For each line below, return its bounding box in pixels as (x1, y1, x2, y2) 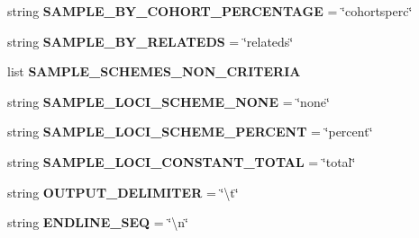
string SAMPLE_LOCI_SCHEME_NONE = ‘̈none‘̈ (7, 92, 330, 110)
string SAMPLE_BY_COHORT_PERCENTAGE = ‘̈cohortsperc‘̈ (7, 2, 413, 20)
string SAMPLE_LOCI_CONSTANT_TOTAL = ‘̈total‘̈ (7, 152, 356, 171)
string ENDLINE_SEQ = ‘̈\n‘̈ (7, 213, 188, 232)
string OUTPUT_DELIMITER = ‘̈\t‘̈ (7, 182, 239, 201)
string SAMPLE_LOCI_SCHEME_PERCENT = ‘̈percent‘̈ (7, 122, 373, 141)
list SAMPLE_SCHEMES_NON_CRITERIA (7, 62, 301, 81)
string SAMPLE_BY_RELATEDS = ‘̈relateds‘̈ (7, 31, 294, 50)
